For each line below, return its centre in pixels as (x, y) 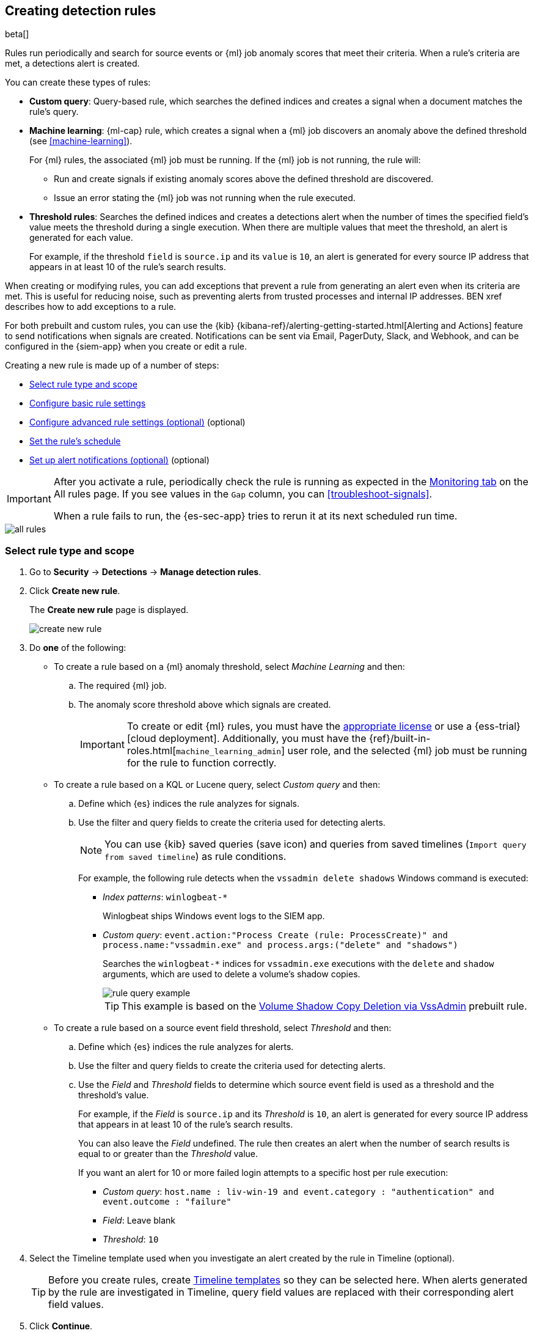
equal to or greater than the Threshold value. (168, 1154)
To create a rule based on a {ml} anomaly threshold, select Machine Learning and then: (229, 667)
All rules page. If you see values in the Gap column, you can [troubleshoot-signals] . (243, 494)
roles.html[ (151, 751)
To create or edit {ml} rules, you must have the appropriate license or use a (299, 726)
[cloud (141, 739)
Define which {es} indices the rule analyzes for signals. (189, 804)
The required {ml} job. (123, 686)
